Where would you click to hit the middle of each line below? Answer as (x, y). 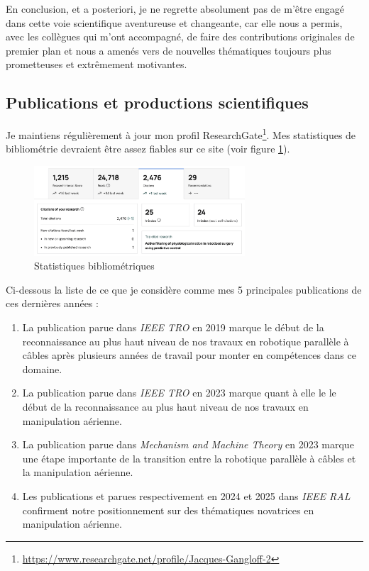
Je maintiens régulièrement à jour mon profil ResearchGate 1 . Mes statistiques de (181, 134)
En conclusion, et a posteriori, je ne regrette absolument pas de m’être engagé (175, 9)
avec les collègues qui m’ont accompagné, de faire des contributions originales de (180, 37)
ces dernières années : (52, 303)
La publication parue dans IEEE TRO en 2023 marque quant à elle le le (179, 393)
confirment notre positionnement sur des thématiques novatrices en (168, 510)
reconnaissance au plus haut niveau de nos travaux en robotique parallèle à (186, 341)
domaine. (42, 368)
